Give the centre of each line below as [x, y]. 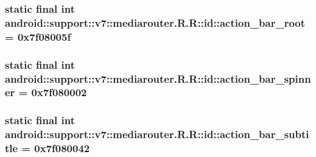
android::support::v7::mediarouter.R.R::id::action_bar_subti [157, 134]
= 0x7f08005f [38, 36]
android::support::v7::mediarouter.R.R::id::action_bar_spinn [158, 78]
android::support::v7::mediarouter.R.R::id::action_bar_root [155, 22]
